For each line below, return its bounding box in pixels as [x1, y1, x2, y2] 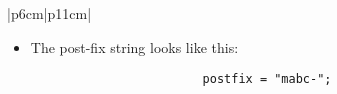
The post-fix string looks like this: [30, 36, 239, 57]
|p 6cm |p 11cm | [7, 3, 92, 23]
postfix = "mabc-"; [202, 72, 332, 87]
